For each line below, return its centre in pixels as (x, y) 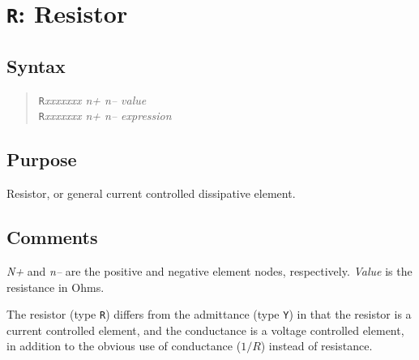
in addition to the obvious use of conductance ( (124, 346)
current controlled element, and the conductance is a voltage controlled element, (205, 330)
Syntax (36, 65)
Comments (52, 237)
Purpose (42, 159)
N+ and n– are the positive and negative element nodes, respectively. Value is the (209, 271)
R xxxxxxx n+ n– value (92, 99)
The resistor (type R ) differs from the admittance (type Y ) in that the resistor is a (209, 314)
